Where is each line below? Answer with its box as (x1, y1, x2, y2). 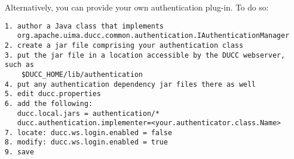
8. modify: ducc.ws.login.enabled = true (5, 138, 168, 147)
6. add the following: (5, 99, 93, 108)
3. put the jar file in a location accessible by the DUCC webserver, (5, 51, 285, 59)
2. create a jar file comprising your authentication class (5, 41, 244, 50)
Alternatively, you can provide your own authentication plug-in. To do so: (5, 1, 269, 13)
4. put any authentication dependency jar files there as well (5, 80, 256, 89)
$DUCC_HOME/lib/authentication (21, 70, 143, 79)
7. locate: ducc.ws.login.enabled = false (5, 128, 172, 137)
